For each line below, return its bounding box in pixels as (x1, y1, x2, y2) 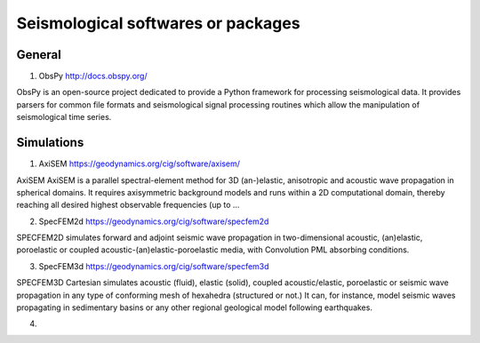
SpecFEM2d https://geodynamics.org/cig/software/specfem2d (38, 216, 269, 227)
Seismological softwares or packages (16, 13, 301, 33)
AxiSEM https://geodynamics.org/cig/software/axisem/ (38, 158, 240, 169)
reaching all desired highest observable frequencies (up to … (16, 200, 240, 211)
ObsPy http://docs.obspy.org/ (38, 71, 148, 82)
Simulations (16, 135, 84, 150)
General (16, 47, 62, 62)
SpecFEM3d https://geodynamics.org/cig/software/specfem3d (38, 260, 270, 271)
